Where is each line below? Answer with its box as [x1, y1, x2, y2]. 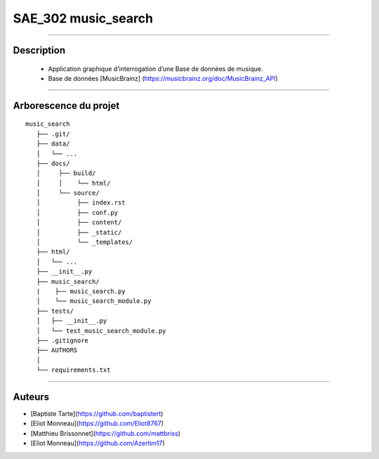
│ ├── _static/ [36, 228, 122, 236]
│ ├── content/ [36, 219, 122, 226]
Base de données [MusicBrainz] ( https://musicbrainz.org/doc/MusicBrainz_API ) [48, 74, 279, 82]
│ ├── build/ [36, 169, 96, 177]
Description [13, 44, 66, 56]
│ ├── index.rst [36, 199, 126, 207]
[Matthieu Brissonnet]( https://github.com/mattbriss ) [30, 429, 180, 437]
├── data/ [36, 140, 70, 148]
